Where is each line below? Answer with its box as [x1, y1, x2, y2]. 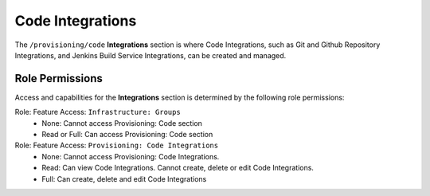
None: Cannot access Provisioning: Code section [41, 118, 203, 127]
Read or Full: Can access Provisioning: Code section [41, 130, 213, 139]
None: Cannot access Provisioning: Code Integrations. [41, 151, 220, 161]
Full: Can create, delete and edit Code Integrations [41, 174, 207, 183]
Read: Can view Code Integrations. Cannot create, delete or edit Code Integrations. [41, 163, 315, 173]
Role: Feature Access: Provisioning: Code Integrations [14, 140, 219, 151]
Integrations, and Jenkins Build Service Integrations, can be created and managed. [14, 50, 287, 60]
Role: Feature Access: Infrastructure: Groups [14, 108, 181, 117]
